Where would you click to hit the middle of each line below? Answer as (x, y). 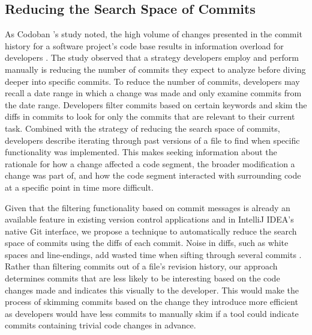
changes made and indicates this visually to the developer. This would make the (152, 290)
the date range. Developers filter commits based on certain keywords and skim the (156, 104)
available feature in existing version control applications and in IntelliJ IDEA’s (149, 219)
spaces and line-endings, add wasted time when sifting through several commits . (153, 254)
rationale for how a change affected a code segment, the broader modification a (150, 163)
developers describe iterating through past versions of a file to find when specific (152, 140)
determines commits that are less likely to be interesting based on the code (142, 278)
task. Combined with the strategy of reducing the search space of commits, (142, 128)
